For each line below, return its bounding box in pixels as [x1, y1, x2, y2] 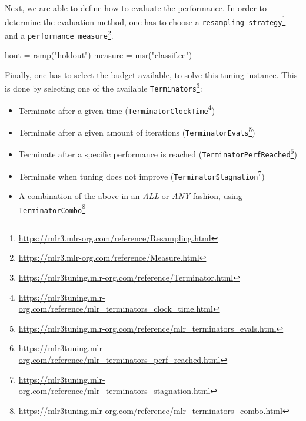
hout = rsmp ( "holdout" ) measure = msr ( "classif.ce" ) [5, 49, 192, 61]
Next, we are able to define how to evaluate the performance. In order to [5, 2, 267, 14]
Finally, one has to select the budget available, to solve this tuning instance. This [5, 68, 298, 80]
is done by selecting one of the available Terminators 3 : [5, 80, 202, 95]
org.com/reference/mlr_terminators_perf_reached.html [18, 353, 221, 366]
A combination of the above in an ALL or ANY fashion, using [18, 189, 242, 201]
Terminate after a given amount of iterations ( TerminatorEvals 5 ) [18, 124, 255, 138]
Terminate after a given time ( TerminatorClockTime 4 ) [18, 102, 215, 116]
